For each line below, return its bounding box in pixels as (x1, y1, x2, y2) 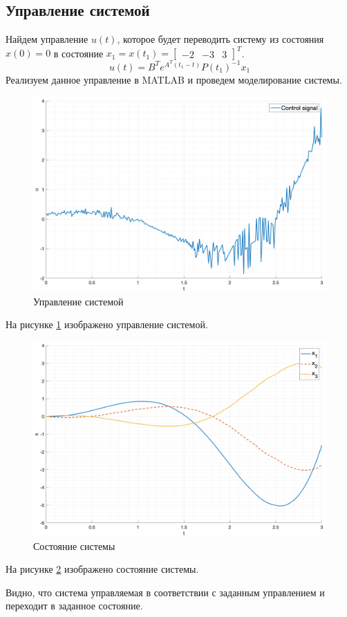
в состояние (53, 46, 104, 60)
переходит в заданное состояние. (6, 598, 143, 613)
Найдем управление (6, 32, 88, 46)
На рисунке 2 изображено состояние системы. (6, 562, 199, 576)
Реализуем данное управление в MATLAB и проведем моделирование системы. (6, 72, 342, 86)
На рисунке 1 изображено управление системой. (6, 317, 208, 332)
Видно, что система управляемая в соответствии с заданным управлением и (6, 585, 325, 599)
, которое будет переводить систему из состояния (117, 32, 324, 46)
